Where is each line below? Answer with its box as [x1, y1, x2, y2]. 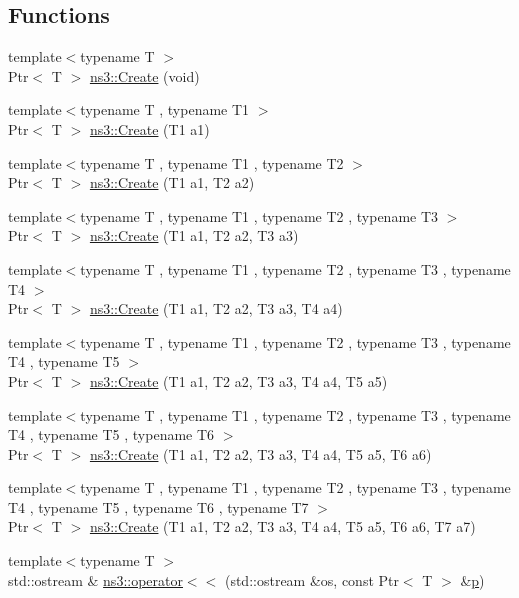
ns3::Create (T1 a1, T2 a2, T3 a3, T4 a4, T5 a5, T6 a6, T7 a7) [89, 516, 476, 537]
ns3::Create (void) [89, 65, 200, 86]
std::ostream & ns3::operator [8, 569, 183, 590]
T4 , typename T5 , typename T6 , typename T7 [8, 496, 309, 517]
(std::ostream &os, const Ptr [224, 569, 399, 590]
